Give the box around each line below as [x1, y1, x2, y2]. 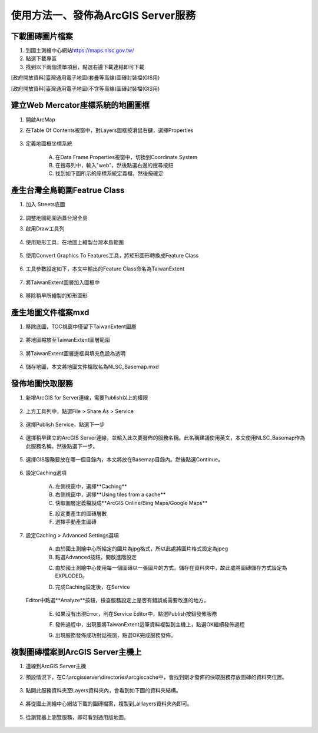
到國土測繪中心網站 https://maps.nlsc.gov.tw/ [25, 47, 135, 54]
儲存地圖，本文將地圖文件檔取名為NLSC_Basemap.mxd [25, 363, 159, 371]
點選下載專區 [25, 55, 57, 62]
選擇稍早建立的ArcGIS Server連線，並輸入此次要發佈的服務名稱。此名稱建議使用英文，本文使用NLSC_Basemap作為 [25, 434, 306, 441]
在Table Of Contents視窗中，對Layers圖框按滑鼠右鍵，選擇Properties [25, 127, 194, 134]
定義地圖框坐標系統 [25, 140, 72, 147]
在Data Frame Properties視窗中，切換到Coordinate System [55, 153, 197, 160]
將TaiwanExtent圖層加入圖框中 [25, 279, 100, 286]
